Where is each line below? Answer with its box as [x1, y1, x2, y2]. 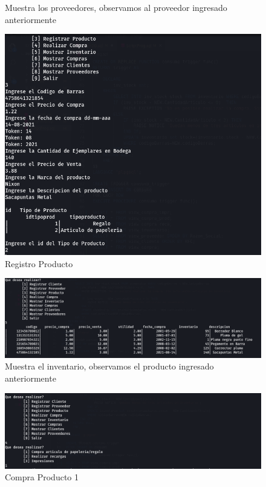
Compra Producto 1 [5, 471, 79, 483]
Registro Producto [5, 257, 73, 270]
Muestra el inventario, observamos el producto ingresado [5, 360, 214, 373]
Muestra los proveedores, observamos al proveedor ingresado [5, 1, 227, 13]
